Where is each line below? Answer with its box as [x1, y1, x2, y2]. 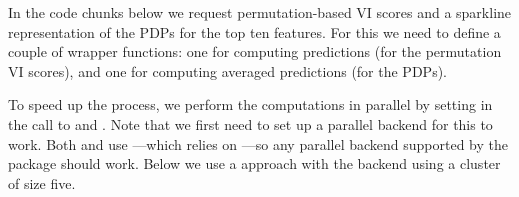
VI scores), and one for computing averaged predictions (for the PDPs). [8, 60, 447, 81]
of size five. [8, 172, 76, 193]
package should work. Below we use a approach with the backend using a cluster [8, 153, 501, 174]
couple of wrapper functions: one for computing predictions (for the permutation [8, 41, 502, 62]
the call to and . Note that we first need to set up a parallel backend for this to [8, 113, 493, 134]
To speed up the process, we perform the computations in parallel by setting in [8, 94, 493, 115]
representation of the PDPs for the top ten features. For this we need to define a [8, 21, 501, 42]
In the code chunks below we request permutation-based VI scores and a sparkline [8, 2, 512, 22]
